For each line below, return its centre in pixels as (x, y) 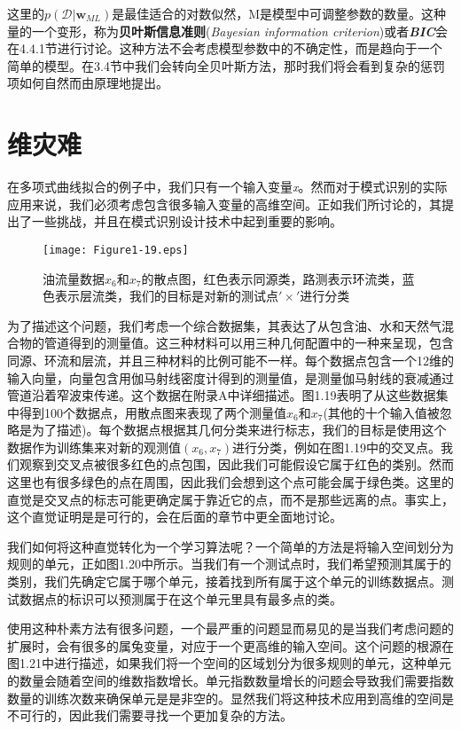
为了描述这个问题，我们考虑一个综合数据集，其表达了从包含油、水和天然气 (224, 325)
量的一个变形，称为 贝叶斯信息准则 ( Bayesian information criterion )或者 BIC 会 (227, 31)
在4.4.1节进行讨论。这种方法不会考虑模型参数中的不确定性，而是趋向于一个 (225, 48)
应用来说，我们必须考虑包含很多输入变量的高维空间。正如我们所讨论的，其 (224, 204)
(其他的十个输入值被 (381, 412)
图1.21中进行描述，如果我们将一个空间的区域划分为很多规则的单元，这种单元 (229, 663)
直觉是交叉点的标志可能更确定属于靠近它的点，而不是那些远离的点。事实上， (230, 499)
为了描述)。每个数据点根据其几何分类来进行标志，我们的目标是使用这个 (239, 430)
